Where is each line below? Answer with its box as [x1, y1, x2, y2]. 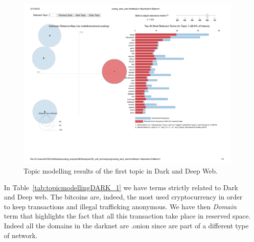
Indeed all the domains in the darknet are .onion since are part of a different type [4, 220, 249, 231]
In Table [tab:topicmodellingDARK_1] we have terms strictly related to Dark [4, 182, 238, 192]
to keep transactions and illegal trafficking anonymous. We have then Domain [4, 201, 237, 211]
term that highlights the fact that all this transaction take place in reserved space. [4, 211, 251, 221]
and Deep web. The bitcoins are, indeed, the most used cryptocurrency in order [4, 192, 243, 202]
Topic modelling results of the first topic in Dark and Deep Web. [23, 166, 218, 176]
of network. [4, 230, 38, 240]
